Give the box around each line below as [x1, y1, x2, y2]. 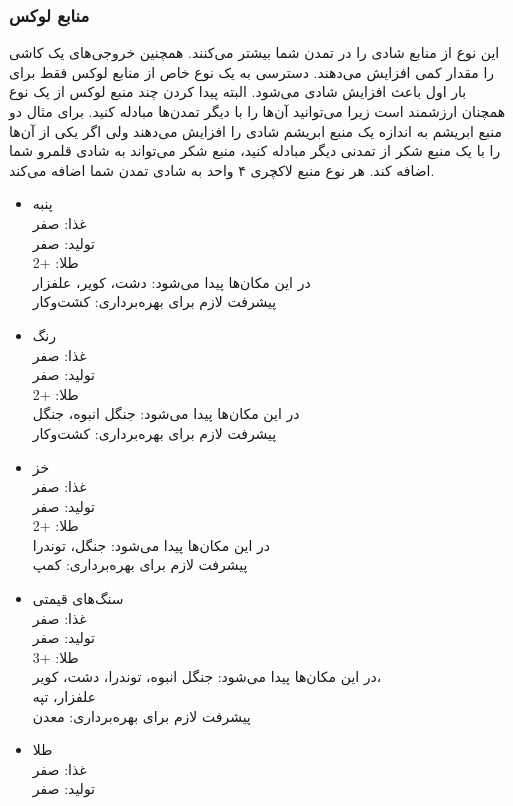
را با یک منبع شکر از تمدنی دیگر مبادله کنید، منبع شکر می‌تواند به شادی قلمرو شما [9, 140, 501, 161]
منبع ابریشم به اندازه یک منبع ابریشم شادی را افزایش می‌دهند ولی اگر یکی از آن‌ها [9, 120, 502, 141]
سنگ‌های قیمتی [32, 588, 124, 609]
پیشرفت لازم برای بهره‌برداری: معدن [32, 705, 251, 726]
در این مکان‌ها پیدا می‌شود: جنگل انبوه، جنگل [32, 403, 300, 424]
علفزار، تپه [32, 686, 97, 707]
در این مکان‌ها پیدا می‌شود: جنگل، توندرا [32, 534, 271, 555]
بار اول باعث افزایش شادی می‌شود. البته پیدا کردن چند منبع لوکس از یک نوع [9, 81, 467, 102]
